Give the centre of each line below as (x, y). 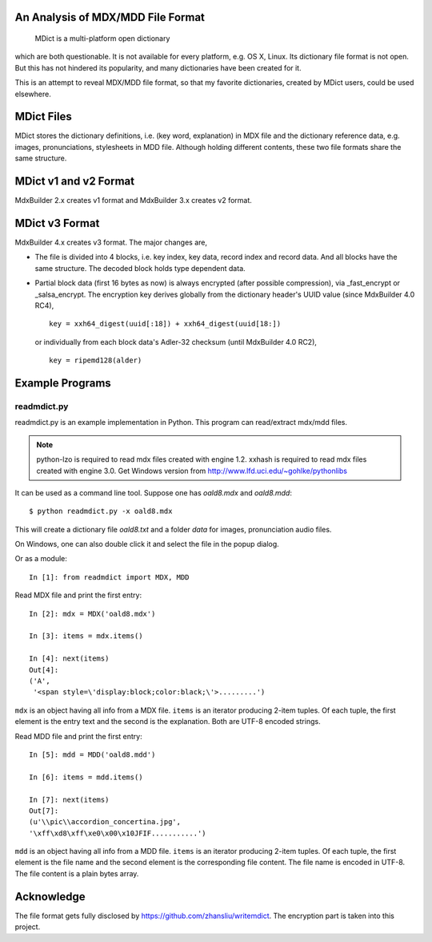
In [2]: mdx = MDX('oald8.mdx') (92, 614)
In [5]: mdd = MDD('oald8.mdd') (92, 754)
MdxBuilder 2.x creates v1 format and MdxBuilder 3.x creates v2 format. (133, 200)
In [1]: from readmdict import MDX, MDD (109, 577)
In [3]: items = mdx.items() (86, 636)
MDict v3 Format (57, 223)
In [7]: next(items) (69, 799)
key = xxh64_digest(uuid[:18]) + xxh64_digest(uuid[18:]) (165, 324)
